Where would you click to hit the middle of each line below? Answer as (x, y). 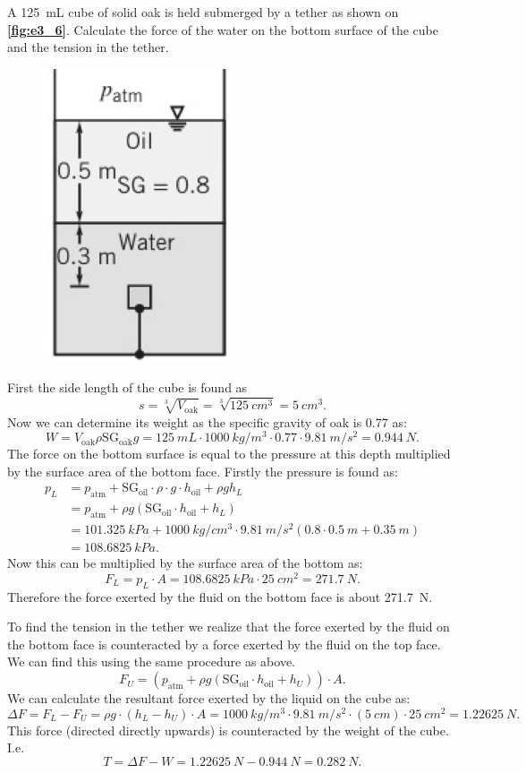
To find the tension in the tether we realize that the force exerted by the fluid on (229, 627)
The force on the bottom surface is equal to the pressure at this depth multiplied (229, 454)
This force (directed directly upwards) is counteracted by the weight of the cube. (228, 730)
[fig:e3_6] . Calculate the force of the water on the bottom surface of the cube (223, 29)
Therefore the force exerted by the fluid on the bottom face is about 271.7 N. (220, 596)
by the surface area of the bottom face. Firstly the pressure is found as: (203, 471)
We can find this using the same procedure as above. (151, 661)
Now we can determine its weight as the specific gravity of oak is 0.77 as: (207, 421)
